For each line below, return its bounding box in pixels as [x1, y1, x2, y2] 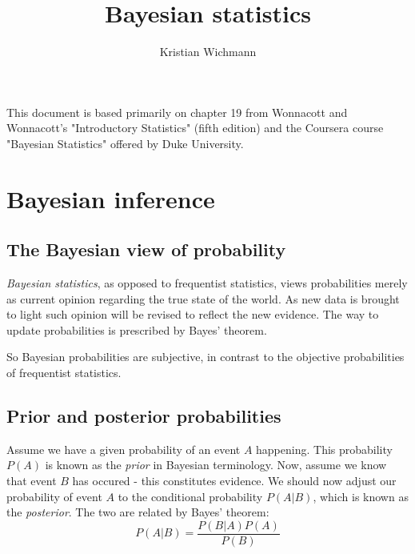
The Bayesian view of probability [6, 237, 286, 262]
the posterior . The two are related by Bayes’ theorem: [6, 504, 269, 520]
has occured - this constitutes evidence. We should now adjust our [72, 472, 397, 489]
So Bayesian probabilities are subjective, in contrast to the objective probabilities [6, 348, 405, 365]
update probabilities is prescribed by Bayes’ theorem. [6, 321, 267, 338]
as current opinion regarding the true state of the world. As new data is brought [6, 290, 400, 307]
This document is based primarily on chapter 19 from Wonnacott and [6, 103, 348, 120]
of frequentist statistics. [6, 364, 122, 381]
